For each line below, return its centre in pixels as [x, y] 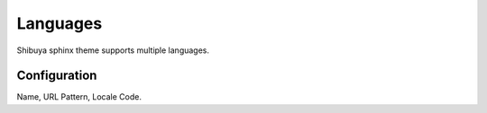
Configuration [57, 76]
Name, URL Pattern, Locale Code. [79, 97]
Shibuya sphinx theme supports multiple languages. [113, 50]
